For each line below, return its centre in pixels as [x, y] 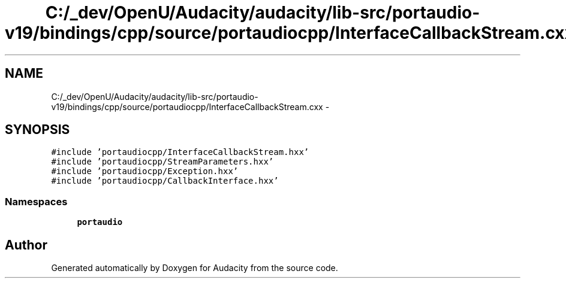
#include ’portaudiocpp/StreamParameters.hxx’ [162, 162]
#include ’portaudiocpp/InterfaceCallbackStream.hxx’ [180, 152]
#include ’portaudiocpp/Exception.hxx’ [145, 171]
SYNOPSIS [37, 130]
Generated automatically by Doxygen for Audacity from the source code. [195, 268]
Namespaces [36, 201]
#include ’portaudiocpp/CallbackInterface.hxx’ [165, 181]
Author [26, 245]
